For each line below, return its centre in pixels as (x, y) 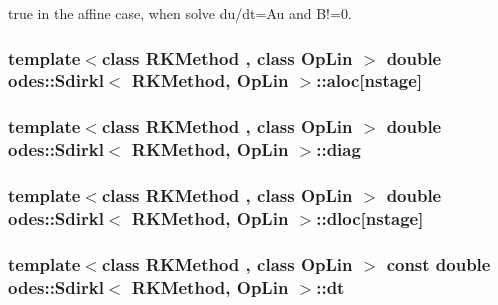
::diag (338, 149)
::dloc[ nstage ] (370, 217)
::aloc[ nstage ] (369, 80)
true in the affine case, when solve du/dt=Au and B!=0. (180, 13)
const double (438, 263)
